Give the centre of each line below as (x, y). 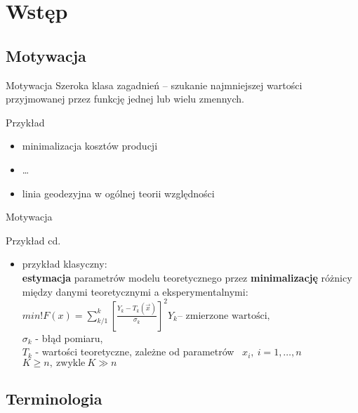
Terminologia (54, 399)
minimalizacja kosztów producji (90, 146)
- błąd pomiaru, (69, 337)
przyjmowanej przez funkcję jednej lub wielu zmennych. (125, 99)
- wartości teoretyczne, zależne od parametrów (135, 352)
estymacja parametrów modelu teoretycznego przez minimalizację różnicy (187, 277)
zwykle (71, 363)
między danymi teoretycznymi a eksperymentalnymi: (135, 291)
